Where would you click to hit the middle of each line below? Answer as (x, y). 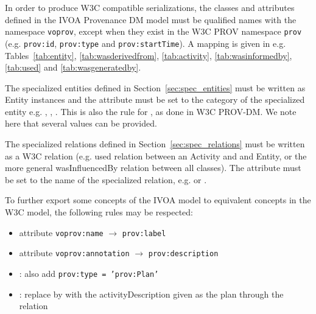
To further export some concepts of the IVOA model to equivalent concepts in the (158, 200)
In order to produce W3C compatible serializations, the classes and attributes (150, 7)
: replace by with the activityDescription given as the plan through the (151, 294)
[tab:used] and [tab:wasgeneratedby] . (73, 67)
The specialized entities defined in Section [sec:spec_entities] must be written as (155, 87)
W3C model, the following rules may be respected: (99, 212)
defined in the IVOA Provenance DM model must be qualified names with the (151, 19)
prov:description (183, 254)
